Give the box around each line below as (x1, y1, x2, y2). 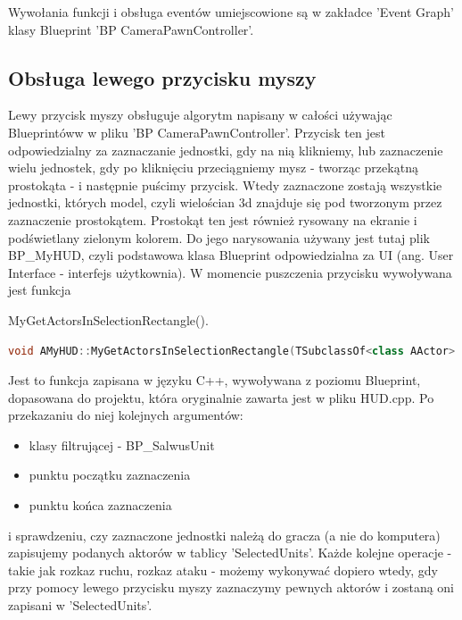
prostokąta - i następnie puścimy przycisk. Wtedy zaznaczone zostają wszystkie (8, 175, 442, 194)
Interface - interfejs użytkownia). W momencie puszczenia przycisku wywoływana (8, 263, 452, 281)
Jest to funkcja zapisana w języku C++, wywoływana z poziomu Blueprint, (8, 371, 421, 390)
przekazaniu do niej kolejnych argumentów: (8, 406, 243, 424)
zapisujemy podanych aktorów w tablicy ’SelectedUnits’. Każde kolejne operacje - (8, 543, 452, 562)
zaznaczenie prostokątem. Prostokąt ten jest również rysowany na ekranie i (8, 210, 417, 229)
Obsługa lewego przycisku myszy (8, 63, 317, 91)
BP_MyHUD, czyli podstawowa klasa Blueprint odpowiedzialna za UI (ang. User (8, 246, 454, 264)
